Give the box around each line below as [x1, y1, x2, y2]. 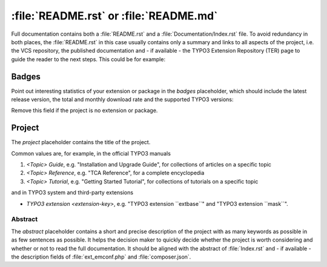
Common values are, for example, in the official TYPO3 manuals [11, 150, 171, 157]
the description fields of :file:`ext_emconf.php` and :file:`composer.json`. [11, 253, 191, 260]
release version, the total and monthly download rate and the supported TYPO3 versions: [11, 96, 234, 103]
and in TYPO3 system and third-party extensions [11, 189, 133, 196]
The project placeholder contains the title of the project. [11, 139, 151, 146]
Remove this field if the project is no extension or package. [11, 107, 158, 114]
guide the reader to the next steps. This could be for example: [11, 55, 166, 63]
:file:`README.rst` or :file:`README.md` [11, 9, 218, 22]
